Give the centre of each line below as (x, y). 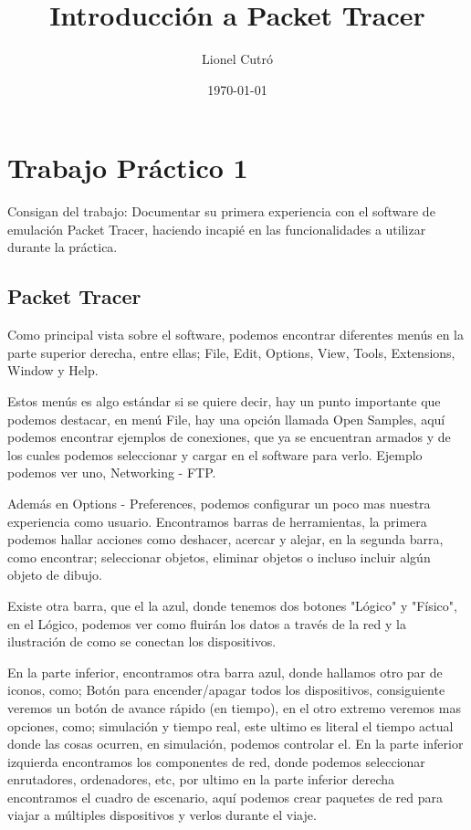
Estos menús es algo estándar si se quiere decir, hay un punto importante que (224, 401)
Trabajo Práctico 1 (128, 168)
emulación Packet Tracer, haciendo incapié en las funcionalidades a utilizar (217, 229)
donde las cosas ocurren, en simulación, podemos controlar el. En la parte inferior (235, 744)
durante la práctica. (63, 247)
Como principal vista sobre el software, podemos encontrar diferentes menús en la (235, 335)
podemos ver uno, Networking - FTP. (112, 473)
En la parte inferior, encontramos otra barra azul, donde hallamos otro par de (225, 672)
